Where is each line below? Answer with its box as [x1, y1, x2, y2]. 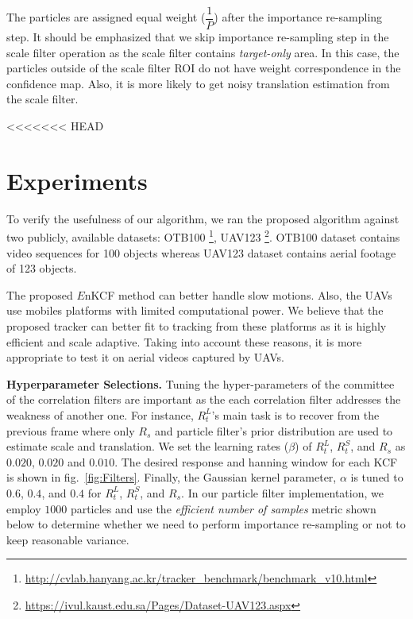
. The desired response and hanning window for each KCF [114, 453, 398, 470]
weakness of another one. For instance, [6, 406, 194, 423]
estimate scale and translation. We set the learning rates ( [6, 438, 289, 455]
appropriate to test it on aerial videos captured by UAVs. [6, 349, 285, 366]
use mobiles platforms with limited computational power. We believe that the [6, 302, 384, 319]
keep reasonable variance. [6, 531, 129, 547]
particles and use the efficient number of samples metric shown [70, 500, 376, 516]
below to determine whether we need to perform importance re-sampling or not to [6, 516, 406, 532]
